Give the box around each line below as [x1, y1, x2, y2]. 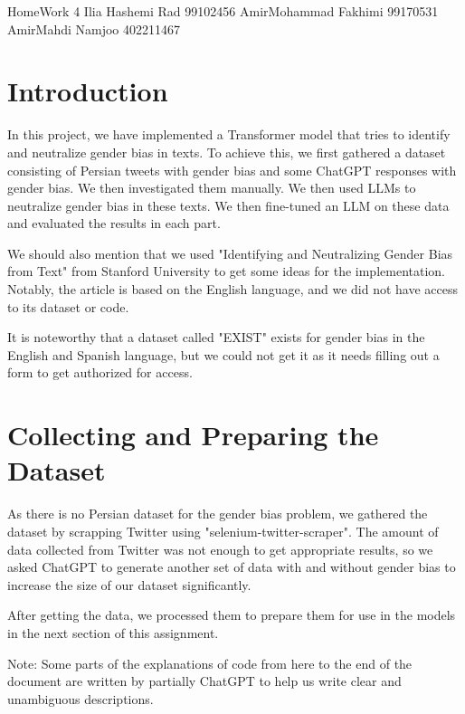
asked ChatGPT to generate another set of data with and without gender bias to [7, 557, 456, 576]
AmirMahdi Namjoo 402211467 [7, 19, 181, 38]
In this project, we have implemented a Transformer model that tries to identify [7, 125, 451, 144]
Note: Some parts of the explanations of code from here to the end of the [7, 653, 413, 672]
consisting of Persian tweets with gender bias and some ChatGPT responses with [7, 160, 457, 179]
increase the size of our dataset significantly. [7, 575, 251, 594]
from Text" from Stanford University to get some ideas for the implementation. [7, 262, 445, 281]
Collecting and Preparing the [7, 416, 379, 453]
